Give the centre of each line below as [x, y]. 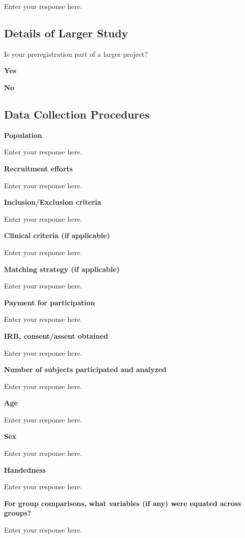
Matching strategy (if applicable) [62, 269]
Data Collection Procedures [77, 114]
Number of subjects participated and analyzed [85, 369]
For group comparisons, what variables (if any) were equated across [123, 503]
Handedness [25, 470]
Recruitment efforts [38, 168]
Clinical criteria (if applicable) [57, 235]
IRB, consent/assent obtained [56, 336]
